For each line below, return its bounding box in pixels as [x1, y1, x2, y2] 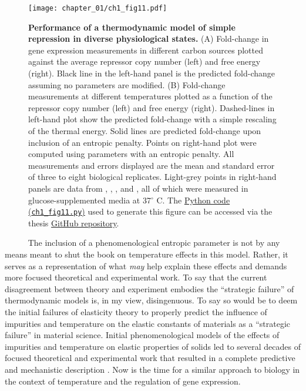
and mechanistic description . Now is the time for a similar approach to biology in [5, 363, 300, 375]
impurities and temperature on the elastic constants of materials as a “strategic [5, 317, 291, 329]
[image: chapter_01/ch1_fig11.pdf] [28, 4, 167, 12]
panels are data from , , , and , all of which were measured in [28, 182, 248, 194]
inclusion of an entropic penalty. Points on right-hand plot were [28, 136, 257, 148]
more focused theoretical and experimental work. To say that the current [5, 271, 267, 283]
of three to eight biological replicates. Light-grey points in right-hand [28, 171, 277, 183]
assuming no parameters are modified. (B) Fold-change [28, 78, 226, 91]
